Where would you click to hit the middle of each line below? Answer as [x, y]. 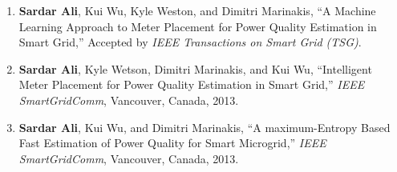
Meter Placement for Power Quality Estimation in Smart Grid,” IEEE [192, 84]
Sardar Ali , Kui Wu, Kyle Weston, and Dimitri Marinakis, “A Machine [197, 10]
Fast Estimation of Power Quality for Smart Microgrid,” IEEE [172, 143]
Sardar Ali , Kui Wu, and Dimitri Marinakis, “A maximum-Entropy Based [205, 127]
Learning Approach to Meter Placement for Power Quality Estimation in [198, 26]
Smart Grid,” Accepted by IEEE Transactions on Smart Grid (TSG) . [190, 42]
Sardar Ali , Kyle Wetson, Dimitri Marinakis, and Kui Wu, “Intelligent [195, 68]
